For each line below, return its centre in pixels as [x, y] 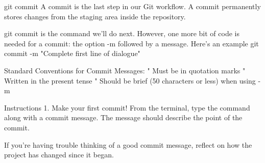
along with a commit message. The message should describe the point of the [123, 117]
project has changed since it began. [59, 155]
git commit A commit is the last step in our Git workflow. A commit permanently [132, 6]
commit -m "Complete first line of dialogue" [72, 53]
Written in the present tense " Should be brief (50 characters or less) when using [130, 80]
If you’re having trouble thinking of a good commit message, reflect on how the [128, 144]
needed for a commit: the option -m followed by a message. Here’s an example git [131, 43]
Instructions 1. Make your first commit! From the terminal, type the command [127, 107]
